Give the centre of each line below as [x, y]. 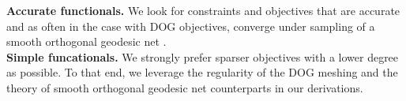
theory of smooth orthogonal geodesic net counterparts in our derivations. [185, 87]
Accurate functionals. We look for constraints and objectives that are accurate [203, 10]
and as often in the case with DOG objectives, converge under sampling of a [191, 26]
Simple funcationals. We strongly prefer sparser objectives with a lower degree [203, 56]
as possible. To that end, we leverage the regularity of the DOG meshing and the [202, 72]
